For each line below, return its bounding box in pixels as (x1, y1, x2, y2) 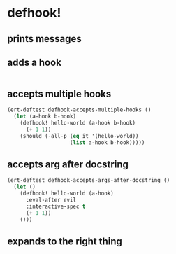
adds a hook (7, 56, 61, 68)
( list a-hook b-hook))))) (69, 139, 145, 146)
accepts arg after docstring (7, 158, 129, 170)
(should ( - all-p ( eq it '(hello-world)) (20, 132, 139, 139)
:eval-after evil (25, 196, 77, 204)
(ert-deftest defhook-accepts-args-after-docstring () (7, 177, 170, 184)
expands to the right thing (7, 235, 122, 247)
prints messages (7, 33, 82, 45)
